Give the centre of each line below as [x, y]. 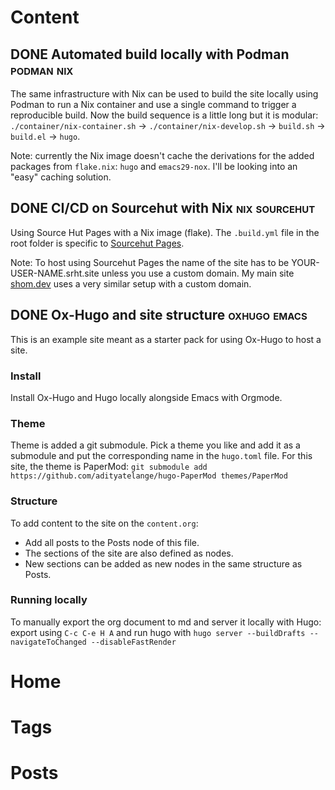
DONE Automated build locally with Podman [150, 54]
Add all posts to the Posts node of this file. [112, 542]
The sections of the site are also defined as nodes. [129, 553]
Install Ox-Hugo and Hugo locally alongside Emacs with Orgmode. [146, 397]
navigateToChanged [48, 642]
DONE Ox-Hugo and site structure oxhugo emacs [159, 315]
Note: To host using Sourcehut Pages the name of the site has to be [150, 262]
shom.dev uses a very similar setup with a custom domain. [131, 283]
